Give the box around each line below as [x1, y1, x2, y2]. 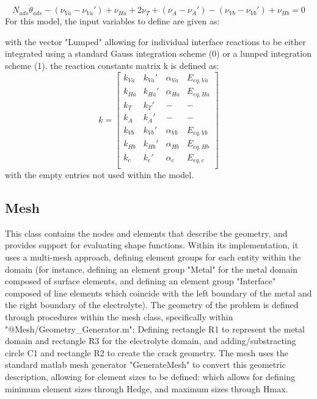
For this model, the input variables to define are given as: [5, 15, 220, 27]
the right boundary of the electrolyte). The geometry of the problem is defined [5, 298, 299, 311]
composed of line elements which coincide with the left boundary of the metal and [5, 286, 312, 299]
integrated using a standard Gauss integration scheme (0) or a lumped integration [5, 47, 312, 60]
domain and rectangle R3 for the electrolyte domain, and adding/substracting [5, 334, 296, 347]
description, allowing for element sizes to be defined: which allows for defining [5, 370, 296, 383]
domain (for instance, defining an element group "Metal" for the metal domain [5, 262, 297, 275]
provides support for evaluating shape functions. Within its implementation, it [5, 239, 299, 251]
